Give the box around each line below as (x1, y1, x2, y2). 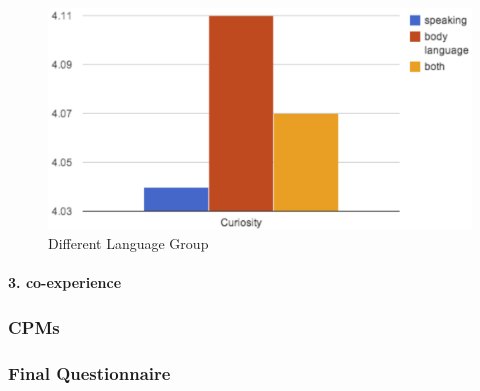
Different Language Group (48, 233, 209, 254)
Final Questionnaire (8, 360, 171, 385)
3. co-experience (8, 272, 122, 293)
